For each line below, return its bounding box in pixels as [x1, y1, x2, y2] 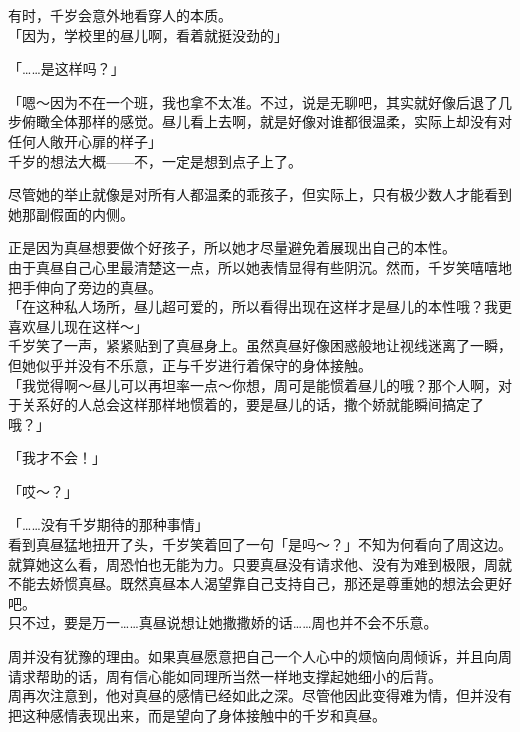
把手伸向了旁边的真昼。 [8, 276, 162, 297]
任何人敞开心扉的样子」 [8, 130, 162, 151]
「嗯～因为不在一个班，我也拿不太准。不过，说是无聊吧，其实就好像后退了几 [8, 91, 512, 112]
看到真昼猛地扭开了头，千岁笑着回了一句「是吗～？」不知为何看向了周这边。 [8, 534, 512, 555]
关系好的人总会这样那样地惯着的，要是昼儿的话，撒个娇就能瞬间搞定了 [21, 394, 484, 415]
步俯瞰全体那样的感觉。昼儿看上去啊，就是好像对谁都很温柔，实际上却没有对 [8, 111, 512, 132]
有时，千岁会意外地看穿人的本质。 [8, 5, 232, 25]
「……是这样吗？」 [8, 58, 125, 79]
